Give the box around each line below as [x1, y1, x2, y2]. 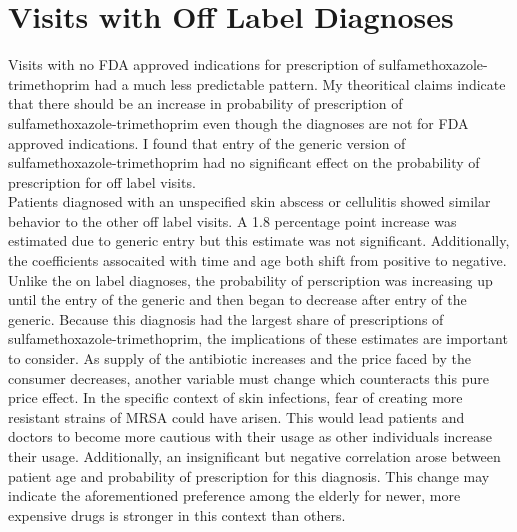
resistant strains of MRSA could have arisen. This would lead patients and [8, 406, 465, 427]
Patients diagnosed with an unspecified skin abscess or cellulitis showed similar [8, 191, 491, 212]
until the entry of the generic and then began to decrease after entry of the [8, 289, 467, 310]
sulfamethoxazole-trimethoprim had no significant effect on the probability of [8, 152, 480, 173]
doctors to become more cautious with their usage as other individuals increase [8, 426, 493, 447]
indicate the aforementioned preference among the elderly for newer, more [8, 485, 461, 506]
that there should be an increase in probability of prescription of [8, 93, 403, 114]
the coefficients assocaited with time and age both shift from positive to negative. [8, 250, 507, 271]
